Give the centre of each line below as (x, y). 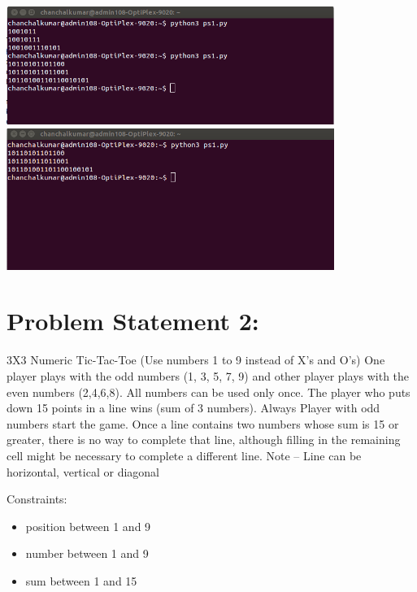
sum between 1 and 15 (81, 580)
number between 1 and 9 (87, 553)
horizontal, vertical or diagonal (83, 471)
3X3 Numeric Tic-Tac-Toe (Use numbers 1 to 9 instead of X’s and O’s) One (196, 360)
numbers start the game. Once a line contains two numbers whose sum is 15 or (203, 423)
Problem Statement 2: (133, 321)
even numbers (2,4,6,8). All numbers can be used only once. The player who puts (208, 392)
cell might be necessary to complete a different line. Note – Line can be (184, 455)
